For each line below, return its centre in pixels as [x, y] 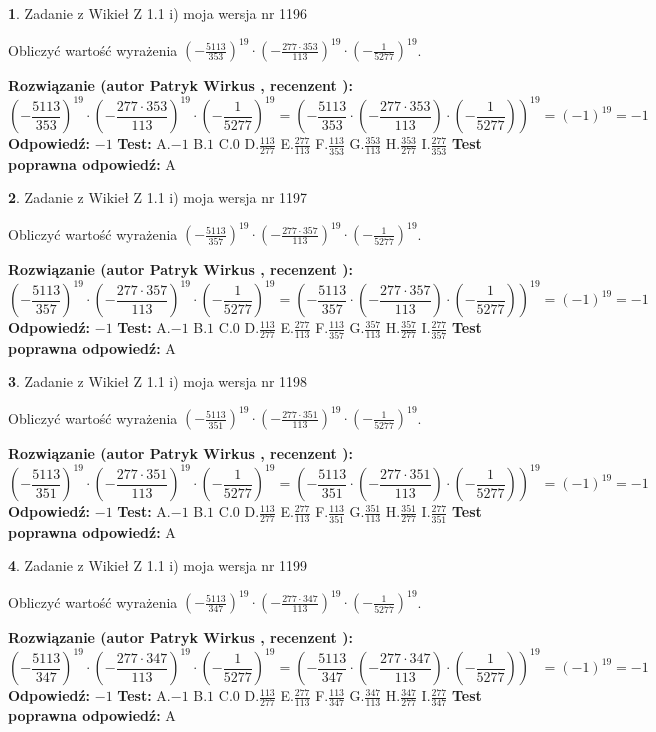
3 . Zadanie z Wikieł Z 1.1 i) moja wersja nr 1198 [158, 381]
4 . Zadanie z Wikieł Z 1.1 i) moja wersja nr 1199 [158, 565]
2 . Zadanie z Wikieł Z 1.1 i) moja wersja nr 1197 [158, 197]
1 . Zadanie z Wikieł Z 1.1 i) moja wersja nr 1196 [158, 13]
